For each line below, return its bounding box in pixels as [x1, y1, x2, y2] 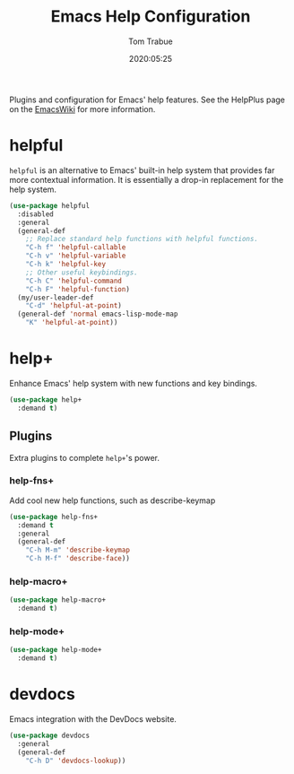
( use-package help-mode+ [9, 646, 102, 655]
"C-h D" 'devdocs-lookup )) [25, 756, 126, 765]
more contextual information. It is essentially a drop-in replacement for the [9, 174, 284, 185]
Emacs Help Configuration [50, 6, 251, 27]
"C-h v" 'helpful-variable [25, 251, 126, 261]
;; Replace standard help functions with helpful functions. [25, 235, 258, 244]
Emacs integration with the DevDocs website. [9, 714, 177, 725]
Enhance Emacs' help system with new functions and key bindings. [9, 378, 258, 388]
